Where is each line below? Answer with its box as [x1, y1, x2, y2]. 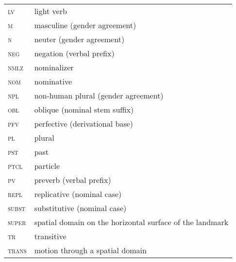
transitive [34, 230, 67, 242]
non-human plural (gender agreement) [34, 90, 164, 101]
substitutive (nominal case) [34, 202, 127, 213]
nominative [34, 76, 72, 87]
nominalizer [34, 62, 74, 73]
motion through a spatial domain [34, 245, 147, 256]
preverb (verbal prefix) [34, 174, 111, 185]
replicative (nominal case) [34, 188, 122, 199]
